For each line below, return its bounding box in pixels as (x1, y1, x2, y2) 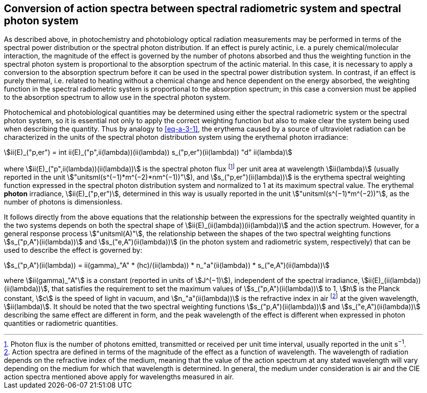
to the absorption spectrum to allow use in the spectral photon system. (4, 93, 231, 102)
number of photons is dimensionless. (4, 198, 123, 206)
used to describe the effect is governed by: (4, 246, 142, 255)
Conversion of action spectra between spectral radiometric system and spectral (4, 2, 401, 15)
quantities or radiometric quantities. (4, 318, 118, 327)
